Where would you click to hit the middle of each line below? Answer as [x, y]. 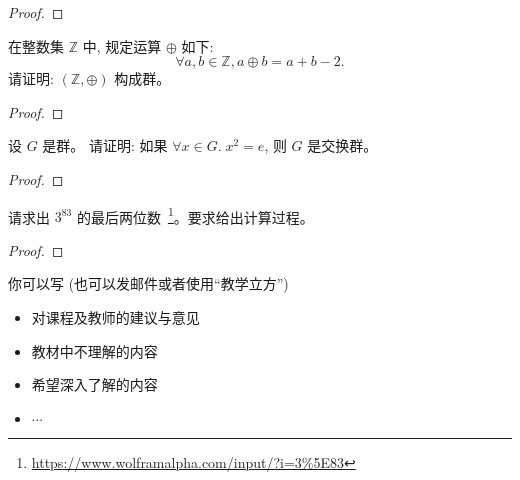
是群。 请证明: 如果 [105, 145]
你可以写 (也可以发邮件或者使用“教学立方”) [148, 283]
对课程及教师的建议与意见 [115, 317]
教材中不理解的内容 [94, 350]
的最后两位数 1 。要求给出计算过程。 [195, 215]
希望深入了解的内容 [94, 384]
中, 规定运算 [122, 45]
